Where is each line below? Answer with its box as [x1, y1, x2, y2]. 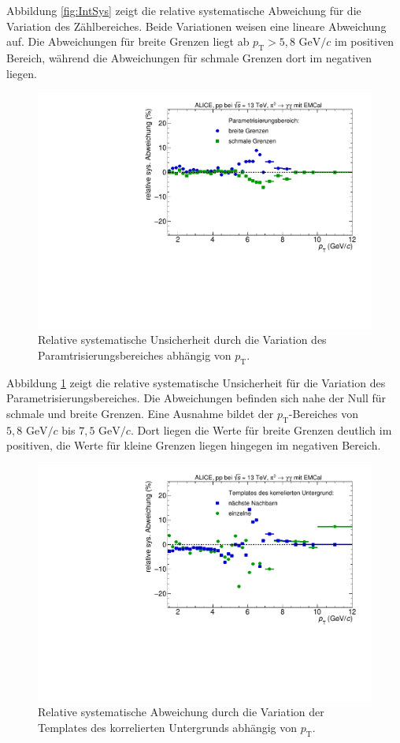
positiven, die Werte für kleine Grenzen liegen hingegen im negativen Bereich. [6, 437, 381, 454]
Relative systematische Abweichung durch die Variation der [38, 704, 324, 720]
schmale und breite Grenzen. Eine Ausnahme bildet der [6, 405, 274, 421]
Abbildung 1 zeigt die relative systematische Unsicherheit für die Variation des [6, 374, 386, 390]
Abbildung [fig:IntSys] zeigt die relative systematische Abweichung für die [6, 2, 361, 18]
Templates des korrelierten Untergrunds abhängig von [38, 719, 298, 735]
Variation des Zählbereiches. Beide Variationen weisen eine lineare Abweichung [6, 17, 387, 34]
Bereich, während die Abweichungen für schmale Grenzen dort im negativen [6, 49, 372, 65]
